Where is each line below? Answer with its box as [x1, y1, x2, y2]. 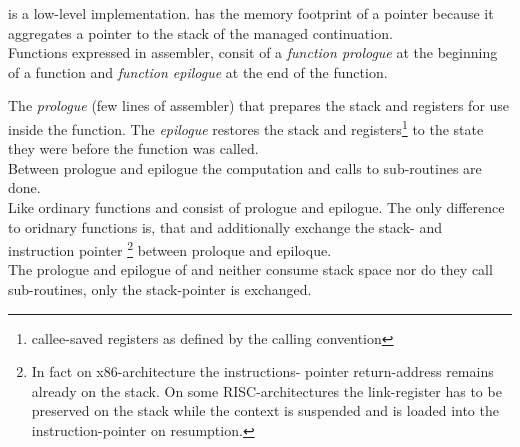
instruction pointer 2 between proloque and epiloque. [8, 237, 332, 260]
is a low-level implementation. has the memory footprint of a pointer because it [8, 3, 494, 23]
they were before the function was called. [8, 138, 259, 159]
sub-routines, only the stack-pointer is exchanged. [8, 279, 312, 300]
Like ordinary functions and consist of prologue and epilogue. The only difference [8, 197, 505, 217]
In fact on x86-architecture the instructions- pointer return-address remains [31, 361, 494, 382]
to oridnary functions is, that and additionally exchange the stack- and [8, 216, 442, 237]
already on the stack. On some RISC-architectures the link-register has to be [31, 380, 502, 401]
